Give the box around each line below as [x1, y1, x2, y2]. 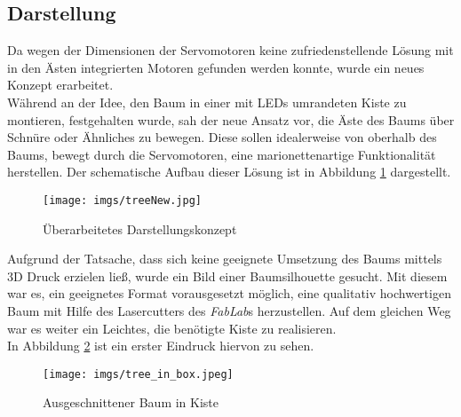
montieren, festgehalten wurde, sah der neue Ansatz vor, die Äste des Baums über [7, 110, 455, 129]
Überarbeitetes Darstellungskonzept [43, 219, 237, 238]
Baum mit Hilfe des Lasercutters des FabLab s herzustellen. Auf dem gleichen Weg [7, 301, 451, 319]
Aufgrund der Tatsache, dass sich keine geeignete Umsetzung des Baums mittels [7, 249, 442, 268]
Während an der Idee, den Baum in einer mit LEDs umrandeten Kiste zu [7, 92, 407, 111]
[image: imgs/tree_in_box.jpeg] [43, 367, 234, 381]
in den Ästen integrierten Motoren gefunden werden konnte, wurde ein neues [7, 58, 425, 76]
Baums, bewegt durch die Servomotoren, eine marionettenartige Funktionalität [7, 145, 436, 163]
